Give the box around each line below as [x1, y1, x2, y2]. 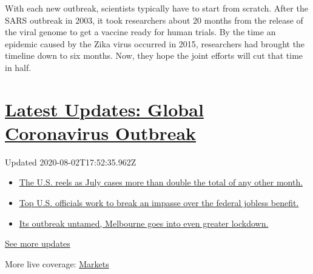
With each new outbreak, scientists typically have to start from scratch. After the [5, 2, 308, 14]
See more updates [5, 237, 70, 250]
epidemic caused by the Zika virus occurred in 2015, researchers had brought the [5, 37, 305, 50]
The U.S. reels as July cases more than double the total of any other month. [19, 176, 303, 189]
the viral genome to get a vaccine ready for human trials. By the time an [5, 25, 276, 38]
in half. [5, 61, 32, 73]
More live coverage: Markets [5, 257, 109, 270]
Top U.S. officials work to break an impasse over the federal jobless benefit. [19, 196, 299, 209]
